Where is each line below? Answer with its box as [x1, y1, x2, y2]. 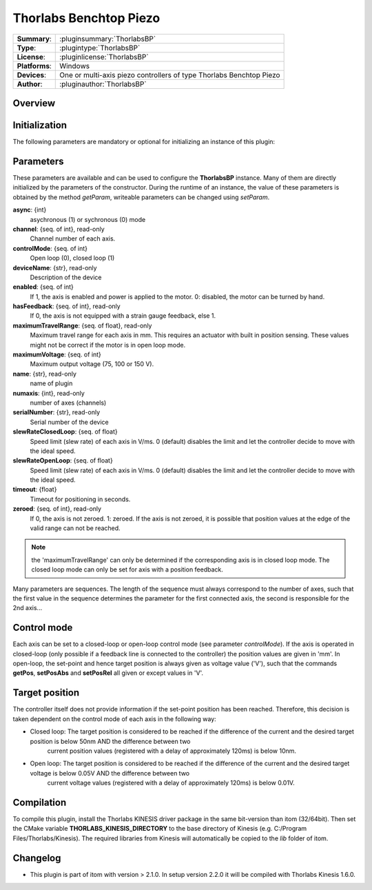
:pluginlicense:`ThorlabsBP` [59, 52, 149, 61]
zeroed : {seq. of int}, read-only [12, 505, 102, 513]
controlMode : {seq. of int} [12, 244, 87, 252]
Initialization [12, 119, 68, 131]
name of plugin [30, 379, 73, 387]
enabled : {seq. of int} [12, 283, 74, 291]
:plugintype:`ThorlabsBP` [59, 43, 141, 52]
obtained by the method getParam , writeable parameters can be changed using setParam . [12, 193, 270, 201]
